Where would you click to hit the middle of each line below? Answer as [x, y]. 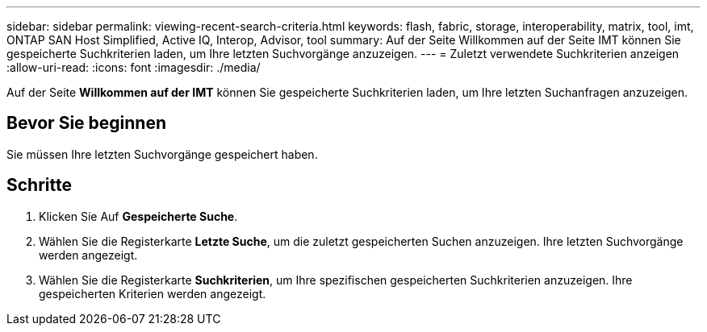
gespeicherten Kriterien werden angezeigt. [153, 293]
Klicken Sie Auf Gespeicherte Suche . [138, 216]
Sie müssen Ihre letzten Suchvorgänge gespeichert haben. [162, 154]
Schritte [39, 185]
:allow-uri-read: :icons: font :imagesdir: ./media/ [134, 67]
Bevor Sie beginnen [87, 123]
